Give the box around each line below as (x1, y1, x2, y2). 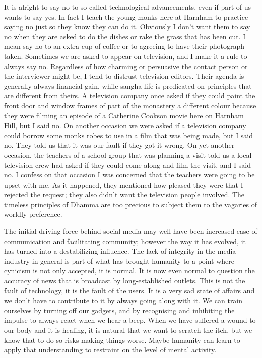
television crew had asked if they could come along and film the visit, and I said (4, 159, 251, 170)
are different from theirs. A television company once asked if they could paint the (4, 90, 255, 101)
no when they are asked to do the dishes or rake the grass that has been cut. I (4, 31, 246, 41)
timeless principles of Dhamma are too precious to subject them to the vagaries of (4, 199, 257, 209)
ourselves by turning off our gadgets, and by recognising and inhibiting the (4, 305, 235, 315)
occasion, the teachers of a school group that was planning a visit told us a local (4, 149, 252, 160)
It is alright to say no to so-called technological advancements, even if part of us (4, 2, 251, 12)
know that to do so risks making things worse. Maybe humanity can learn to (4, 334, 240, 345)
